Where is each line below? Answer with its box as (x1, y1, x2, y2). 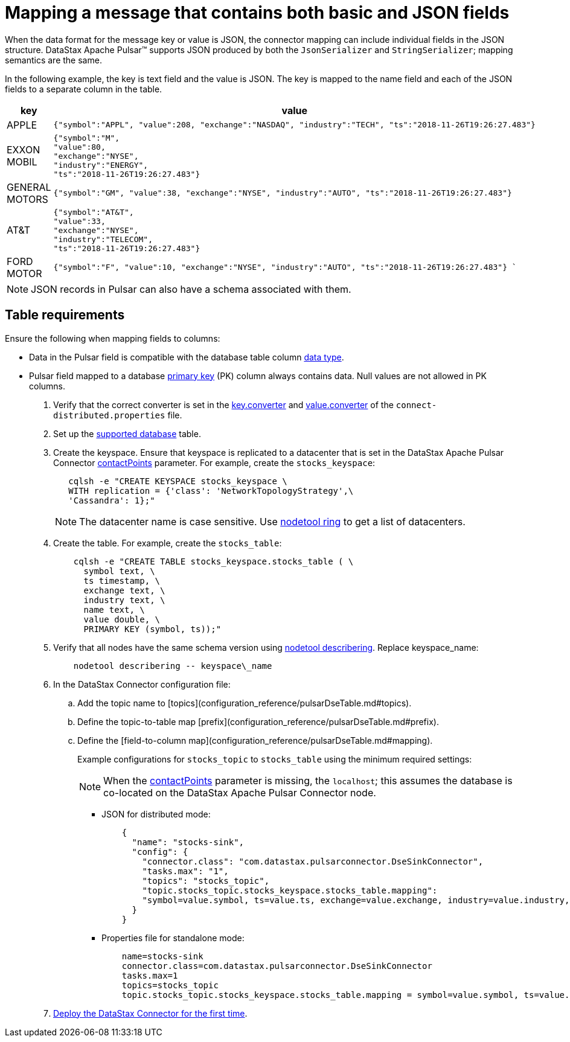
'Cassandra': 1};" (68, 495, 155, 505)
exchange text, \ (83, 585, 165, 595)
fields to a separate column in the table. (5, 83, 162, 94)
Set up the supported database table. (53, 428, 201, 439)
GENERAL (7, 181, 51, 193)
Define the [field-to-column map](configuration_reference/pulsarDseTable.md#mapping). (77, 735, 433, 746)
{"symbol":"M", (53, 133, 120, 142)
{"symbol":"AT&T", (53, 207, 134, 217)
